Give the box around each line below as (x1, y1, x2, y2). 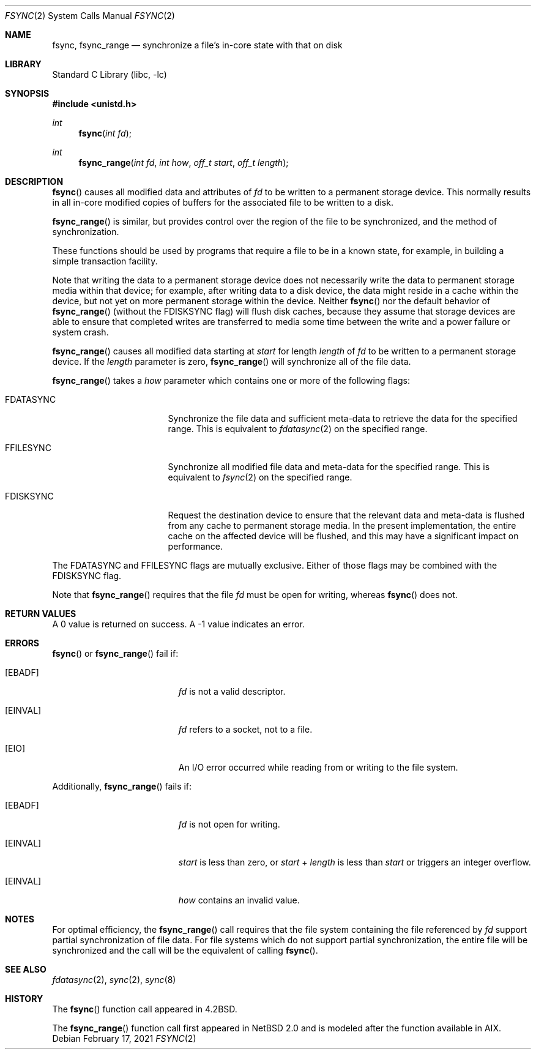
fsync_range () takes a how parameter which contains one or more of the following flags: (52, 375, 411, 386)
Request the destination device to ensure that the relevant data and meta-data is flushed (168, 510, 524, 520)
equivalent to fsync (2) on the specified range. (168, 472, 352, 482)
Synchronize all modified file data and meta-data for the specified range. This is (168, 462, 490, 472)
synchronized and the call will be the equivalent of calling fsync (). (52, 945, 318, 955)
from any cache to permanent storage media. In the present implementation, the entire (168, 520, 516, 531)
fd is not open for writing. (178, 819, 280, 829)
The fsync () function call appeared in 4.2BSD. (52, 1004, 237, 1014)
